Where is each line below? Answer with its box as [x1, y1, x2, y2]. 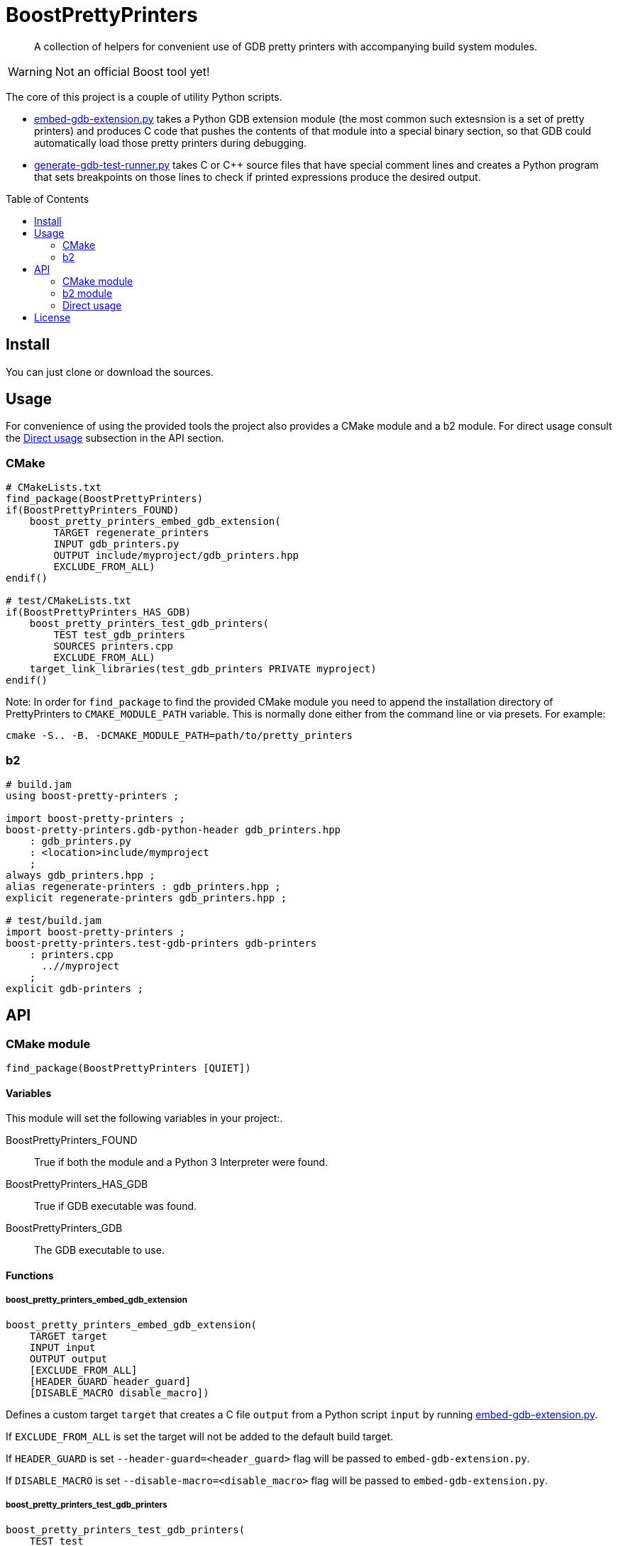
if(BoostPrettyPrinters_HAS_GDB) [6, 606, 192, 618]
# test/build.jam [6, 914, 101, 926]
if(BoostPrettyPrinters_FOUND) [6, 504, 180, 516]
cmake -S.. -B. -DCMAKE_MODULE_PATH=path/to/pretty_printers [6, 730, 353, 742]
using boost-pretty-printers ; [6, 789, 180, 801]
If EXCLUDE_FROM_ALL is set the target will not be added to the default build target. [6, 1430, 394, 1442]
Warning [8, 64, 53, 79]
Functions [6, 1269, 54, 1281]
